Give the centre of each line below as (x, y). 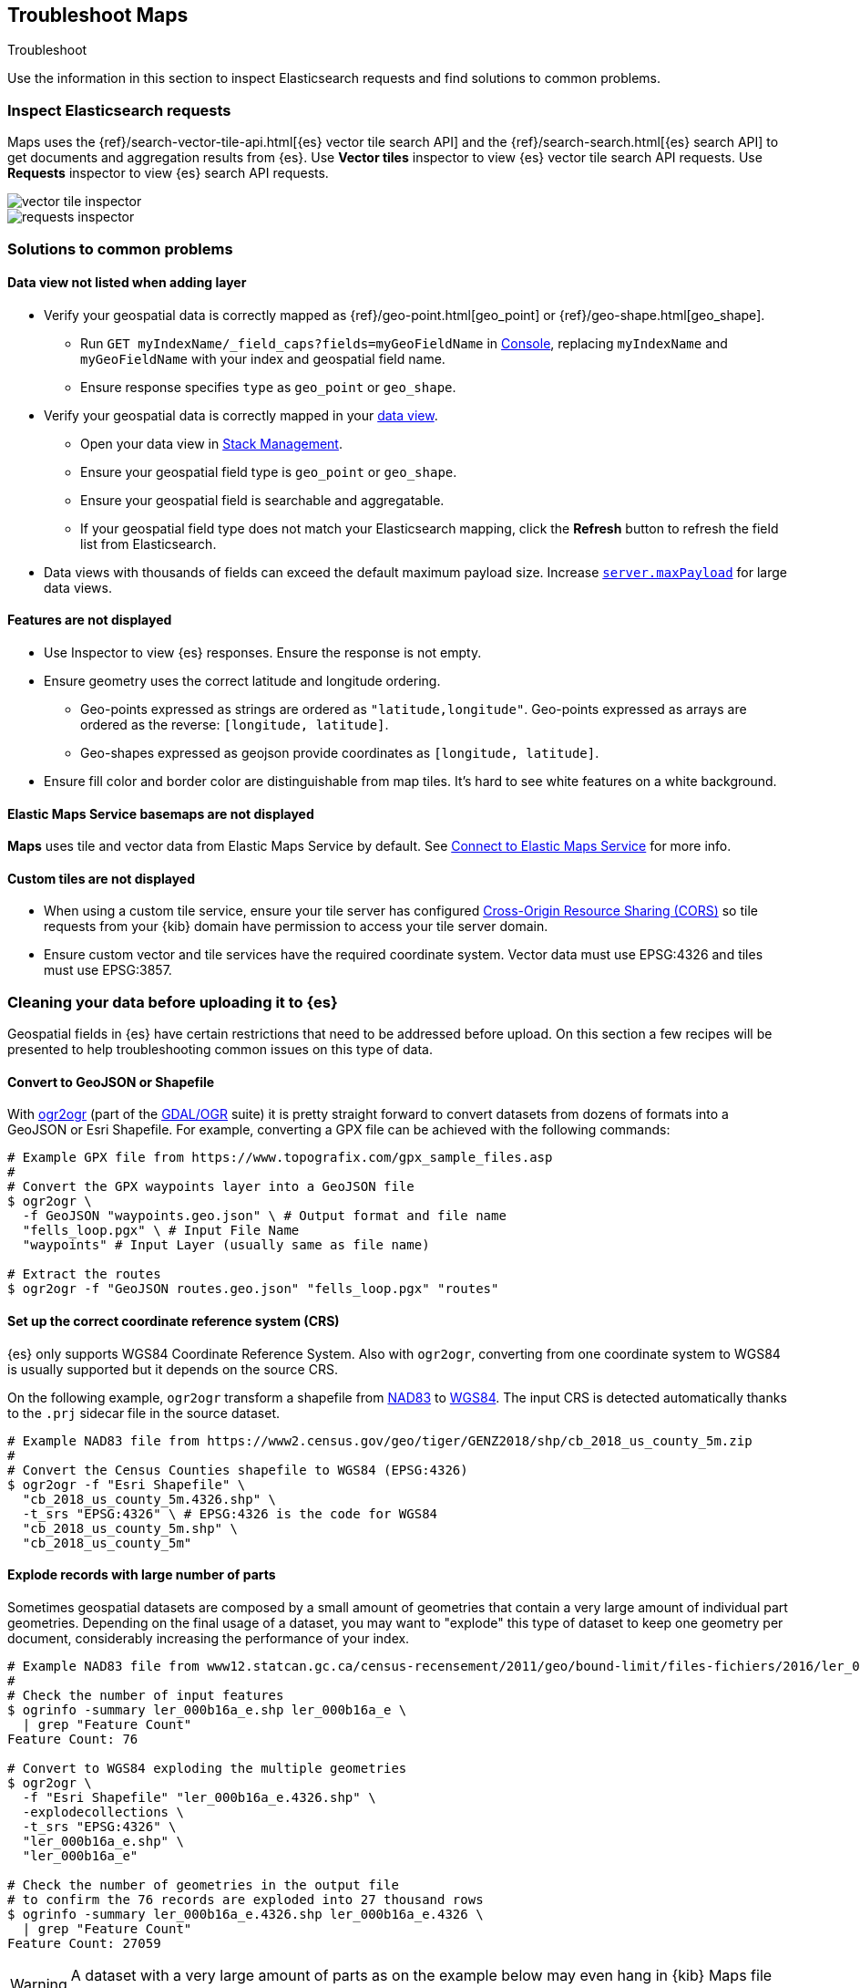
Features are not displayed (90, 620)
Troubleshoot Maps (98, 15)
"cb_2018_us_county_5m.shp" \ (130, 1528)
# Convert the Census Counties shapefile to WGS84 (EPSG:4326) (238, 1470)
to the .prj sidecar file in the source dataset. (144, 1413)
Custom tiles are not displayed (101, 878)
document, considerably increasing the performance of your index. (209, 1638)
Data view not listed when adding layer (127, 283)
